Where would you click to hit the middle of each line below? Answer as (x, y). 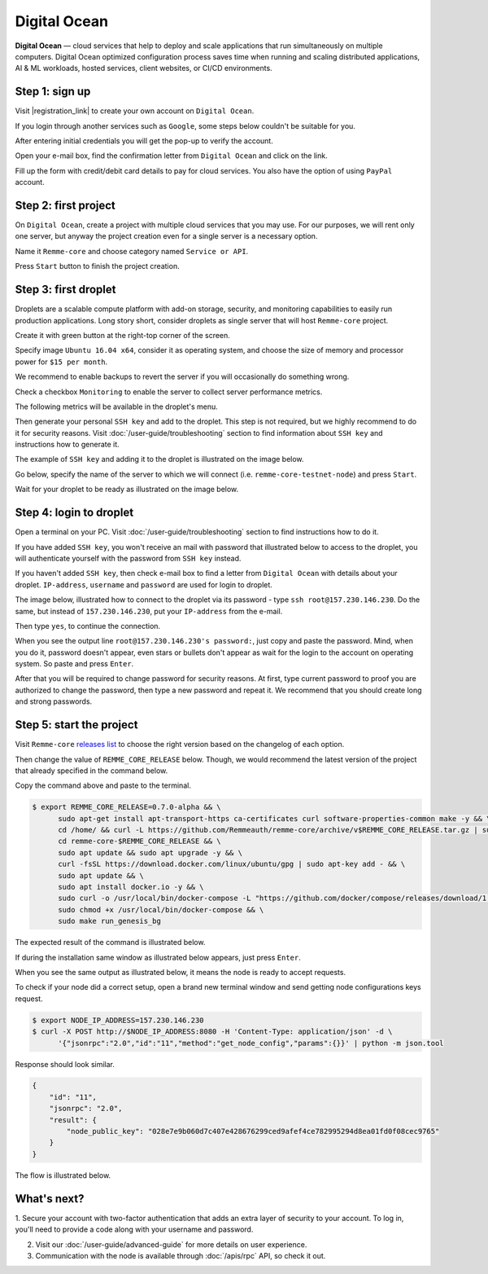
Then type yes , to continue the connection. (88, 626)
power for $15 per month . (61, 362)
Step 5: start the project (76, 725)
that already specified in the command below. (91, 771)
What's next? (50, 1199)
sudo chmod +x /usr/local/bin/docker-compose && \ (161, 909)
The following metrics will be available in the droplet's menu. (117, 406)
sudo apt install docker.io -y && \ (131, 887)
